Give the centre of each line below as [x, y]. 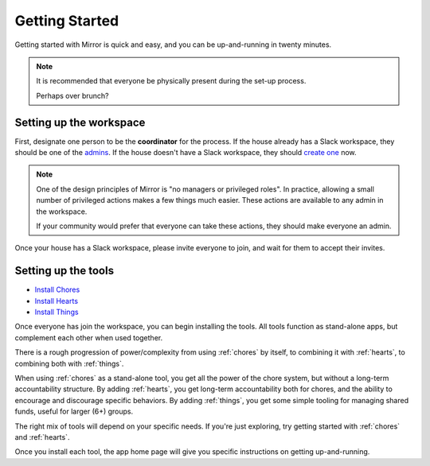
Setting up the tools [64, 271]
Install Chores [57, 289]
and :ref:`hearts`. [42, 437]
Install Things [57, 312]
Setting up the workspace [80, 122]
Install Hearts [57, 301]
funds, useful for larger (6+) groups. [74, 412]
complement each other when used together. [89, 337]
